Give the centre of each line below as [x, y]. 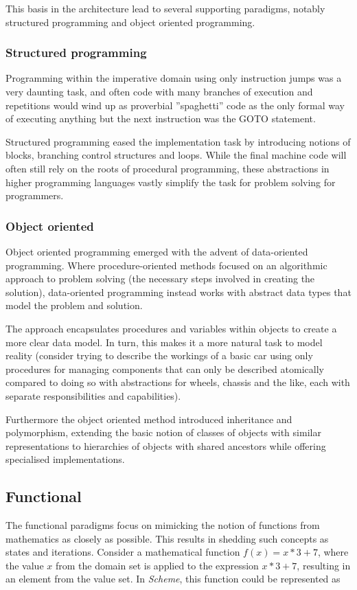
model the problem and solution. [74, 305]
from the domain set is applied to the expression [157, 565]
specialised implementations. [65, 459]
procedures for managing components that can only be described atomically [165, 368]
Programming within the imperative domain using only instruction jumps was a [174, 78]
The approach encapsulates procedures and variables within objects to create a [171, 328]
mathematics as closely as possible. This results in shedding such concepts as [167, 538]
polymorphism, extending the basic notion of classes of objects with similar [163, 432]
